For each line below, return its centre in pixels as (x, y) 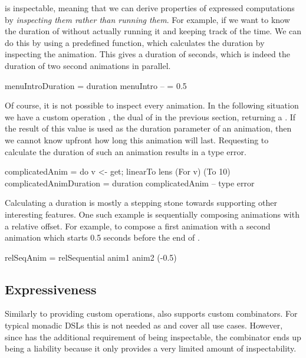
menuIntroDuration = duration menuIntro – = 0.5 (96, 85)
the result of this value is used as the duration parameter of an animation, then (148, 128)
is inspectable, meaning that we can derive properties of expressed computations (150, 8)
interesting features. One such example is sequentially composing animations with (152, 214)
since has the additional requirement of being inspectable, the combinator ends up (153, 336)
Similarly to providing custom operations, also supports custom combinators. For (151, 313)
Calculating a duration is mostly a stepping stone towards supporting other (141, 203)
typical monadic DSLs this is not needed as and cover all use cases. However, (144, 325)
